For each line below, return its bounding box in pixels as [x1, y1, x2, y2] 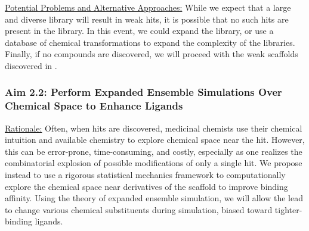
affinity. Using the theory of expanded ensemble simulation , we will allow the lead [5, 192, 303, 204]
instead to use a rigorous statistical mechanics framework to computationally [5, 168, 286, 181]
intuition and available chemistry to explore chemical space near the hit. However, [5, 133, 305, 146]
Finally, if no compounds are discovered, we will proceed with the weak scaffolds [5, 48, 298, 60]
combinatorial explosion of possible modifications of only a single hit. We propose [5, 157, 302, 169]
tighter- [274, 203, 302, 216]
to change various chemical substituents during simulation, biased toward [5, 203, 273, 216]
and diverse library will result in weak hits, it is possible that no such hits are [5, 13, 289, 25]
